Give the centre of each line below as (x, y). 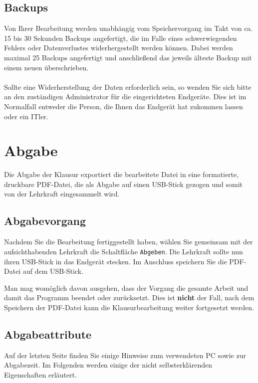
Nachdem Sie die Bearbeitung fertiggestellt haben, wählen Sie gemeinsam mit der (129, 242)
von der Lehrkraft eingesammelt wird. (62, 194)
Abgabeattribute (48, 334)
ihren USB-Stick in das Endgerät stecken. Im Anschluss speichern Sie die (116, 261)
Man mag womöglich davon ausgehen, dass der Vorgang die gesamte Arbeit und (126, 287)
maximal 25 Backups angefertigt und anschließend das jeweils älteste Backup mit (128, 57)
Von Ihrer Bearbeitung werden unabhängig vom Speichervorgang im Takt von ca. (129, 28)
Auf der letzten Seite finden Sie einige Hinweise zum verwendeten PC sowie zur (125, 355)
